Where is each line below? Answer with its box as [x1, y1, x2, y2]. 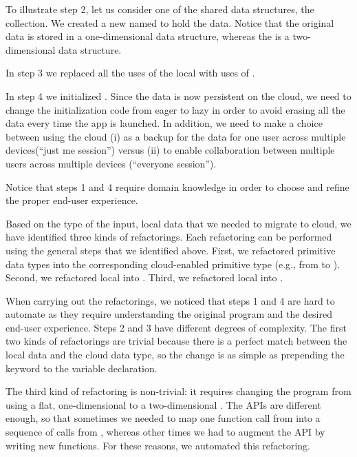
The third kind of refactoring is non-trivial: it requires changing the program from [6, 384, 351, 398]
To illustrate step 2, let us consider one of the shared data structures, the [6, 2, 314, 16]
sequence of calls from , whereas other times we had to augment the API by [6, 425, 325, 439]
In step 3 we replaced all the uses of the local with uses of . [6, 65, 255, 80]
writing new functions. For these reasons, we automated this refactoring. [6, 438, 310, 452]
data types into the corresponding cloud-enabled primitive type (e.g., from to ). [6, 256, 340, 271]
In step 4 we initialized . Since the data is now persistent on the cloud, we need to [6, 88, 351, 103]
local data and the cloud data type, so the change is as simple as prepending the [6, 347, 345, 362]
